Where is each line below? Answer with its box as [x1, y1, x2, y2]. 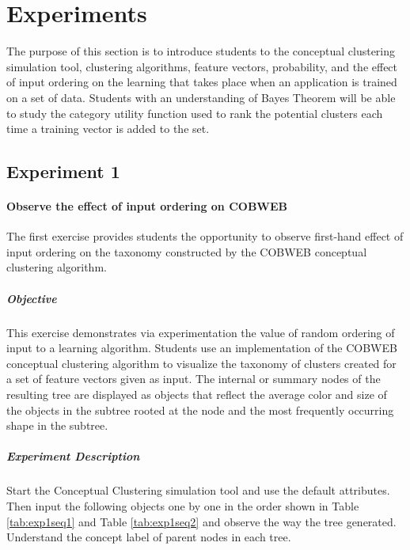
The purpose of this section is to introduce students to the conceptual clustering [6, 43, 396, 59]
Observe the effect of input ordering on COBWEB [6, 198, 288, 214]
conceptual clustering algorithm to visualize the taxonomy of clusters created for [6, 355, 397, 371]
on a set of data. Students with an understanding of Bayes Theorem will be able [6, 89, 396, 105]
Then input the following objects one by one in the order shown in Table [6, 497, 359, 514]
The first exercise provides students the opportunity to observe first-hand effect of [6, 228, 404, 245]
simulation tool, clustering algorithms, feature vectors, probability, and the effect [6, 58, 398, 74]
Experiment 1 [6, 159, 120, 184]
